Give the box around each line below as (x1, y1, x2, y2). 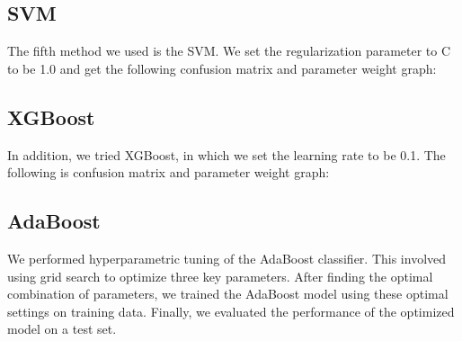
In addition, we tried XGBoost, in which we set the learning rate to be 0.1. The (7, 145, 446, 164)
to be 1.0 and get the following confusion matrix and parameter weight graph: (7, 58, 437, 77)
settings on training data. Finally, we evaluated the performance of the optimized (7, 301, 455, 320)
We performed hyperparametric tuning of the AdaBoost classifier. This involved (7, 248, 447, 267)
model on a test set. (7, 319, 117, 338)
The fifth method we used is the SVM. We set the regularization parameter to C (7, 41, 451, 60)
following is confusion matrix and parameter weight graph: (7, 163, 330, 182)
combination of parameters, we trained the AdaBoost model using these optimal (7, 284, 449, 303)
